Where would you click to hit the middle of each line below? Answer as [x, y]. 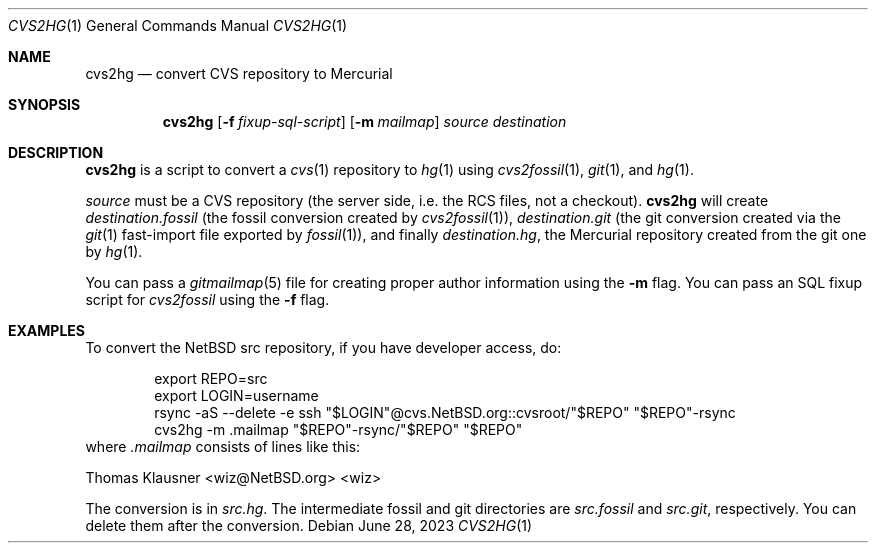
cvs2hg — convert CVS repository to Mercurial [239, 73]
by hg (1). [114, 251]
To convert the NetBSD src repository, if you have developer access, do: [323, 347]
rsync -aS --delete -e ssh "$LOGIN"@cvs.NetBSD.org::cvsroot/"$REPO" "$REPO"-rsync [445, 412]
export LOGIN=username [236, 395]
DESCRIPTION [56, 152]
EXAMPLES [46, 330]
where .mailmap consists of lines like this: [223, 446]
